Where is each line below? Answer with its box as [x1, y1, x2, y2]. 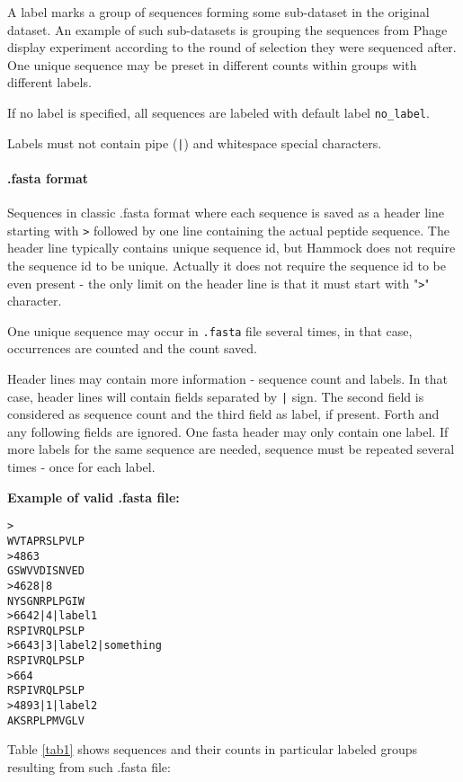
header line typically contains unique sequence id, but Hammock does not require [7, 238, 456, 257]
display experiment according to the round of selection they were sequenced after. [7, 38, 457, 57]
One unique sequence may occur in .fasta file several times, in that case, [7, 321, 413, 340]
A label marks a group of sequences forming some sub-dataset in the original [7, 3, 430, 21]
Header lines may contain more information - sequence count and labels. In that [7, 369, 448, 388]
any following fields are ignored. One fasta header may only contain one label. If [7, 422, 449, 440]
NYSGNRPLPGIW [7, 594, 85, 608]
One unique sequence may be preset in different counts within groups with [7, 55, 417, 74]
